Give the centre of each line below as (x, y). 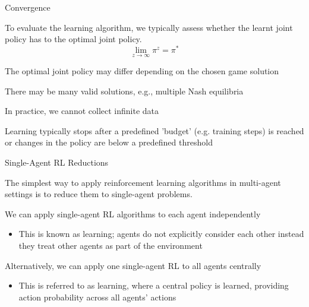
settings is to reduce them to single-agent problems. (99, 194)
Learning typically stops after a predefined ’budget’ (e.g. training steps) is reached (154, 130)
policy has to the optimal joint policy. (73, 39)
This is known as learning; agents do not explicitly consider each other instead (161, 234)
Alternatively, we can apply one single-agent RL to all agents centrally (133, 265)
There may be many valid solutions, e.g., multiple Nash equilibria (124, 91)
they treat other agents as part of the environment (111, 246)
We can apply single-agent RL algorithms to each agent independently (133, 213)
